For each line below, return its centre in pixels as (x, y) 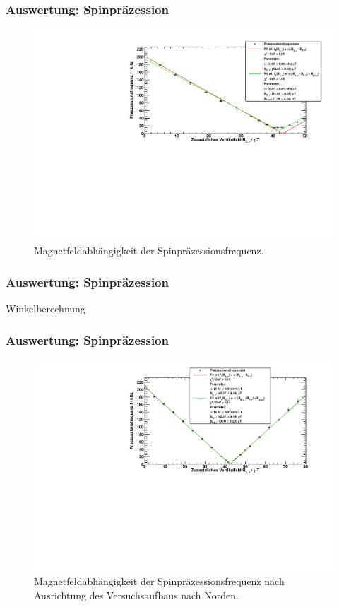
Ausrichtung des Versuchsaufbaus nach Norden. (136, 595)
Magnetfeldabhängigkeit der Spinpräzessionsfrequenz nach (159, 581)
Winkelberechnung (46, 308)
